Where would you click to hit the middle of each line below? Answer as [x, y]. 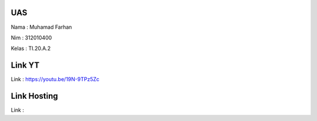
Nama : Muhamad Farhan [41, 27]
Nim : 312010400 [31, 38]
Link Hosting [34, 96]
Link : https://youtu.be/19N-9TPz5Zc [55, 79]
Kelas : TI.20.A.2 [31, 48]
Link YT [25, 65]
